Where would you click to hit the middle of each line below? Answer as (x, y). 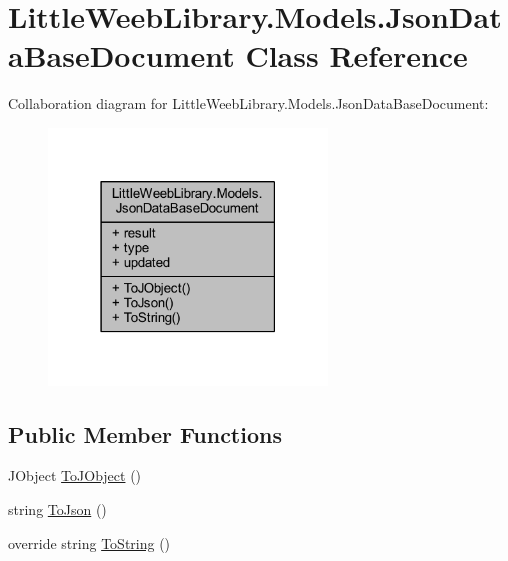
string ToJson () (57, 508)
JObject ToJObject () (75, 475)
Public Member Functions (145, 433)
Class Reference (356, 55)
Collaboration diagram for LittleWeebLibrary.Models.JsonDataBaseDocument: (248, 103)
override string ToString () (89, 542)
